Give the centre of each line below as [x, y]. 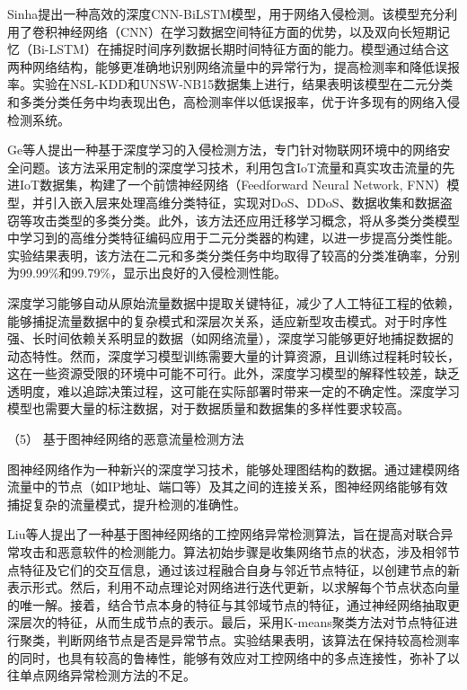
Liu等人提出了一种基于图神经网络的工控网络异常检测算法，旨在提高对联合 [224, 534]
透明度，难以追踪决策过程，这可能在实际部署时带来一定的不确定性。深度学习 [233, 390]
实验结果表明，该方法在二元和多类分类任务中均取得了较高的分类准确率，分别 [233, 255]
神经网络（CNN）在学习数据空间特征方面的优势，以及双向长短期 [247, 31]
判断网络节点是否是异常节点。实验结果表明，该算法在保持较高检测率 [258, 640]
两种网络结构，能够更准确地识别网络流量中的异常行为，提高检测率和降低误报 [233, 66]
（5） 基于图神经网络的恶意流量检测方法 [126, 439]
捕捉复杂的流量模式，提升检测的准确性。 [127, 504]
